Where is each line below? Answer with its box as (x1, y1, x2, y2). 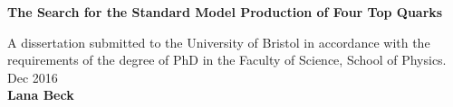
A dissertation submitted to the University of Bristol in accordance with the (7, 32, 430, 51)
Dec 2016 (7, 67, 58, 86)
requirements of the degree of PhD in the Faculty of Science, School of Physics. (7, 50, 447, 69)
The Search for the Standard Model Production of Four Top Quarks (7, 3, 443, 21)
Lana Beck (7, 85, 74, 104)
